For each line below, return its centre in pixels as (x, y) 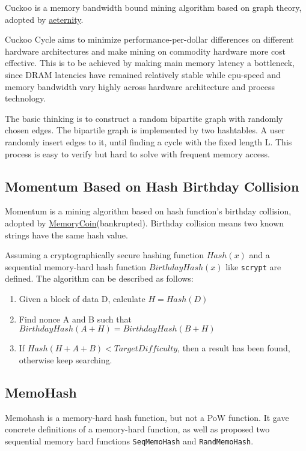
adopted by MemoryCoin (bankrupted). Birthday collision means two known (145, 222)
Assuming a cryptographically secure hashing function (105, 255)
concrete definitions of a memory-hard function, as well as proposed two (137, 429)
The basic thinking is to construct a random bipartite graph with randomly (144, 118)
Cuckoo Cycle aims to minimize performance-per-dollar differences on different (149, 39)
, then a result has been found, (234, 348)
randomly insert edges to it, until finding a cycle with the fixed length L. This (148, 141)
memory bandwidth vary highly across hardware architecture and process (140, 86)
